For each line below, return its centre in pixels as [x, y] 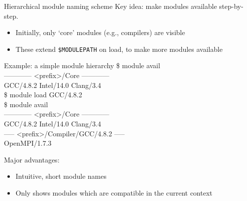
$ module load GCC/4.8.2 [43, 95]
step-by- [231, 6]
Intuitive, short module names [61, 176]
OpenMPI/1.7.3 [28, 143]
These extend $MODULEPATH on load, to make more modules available [119, 49]
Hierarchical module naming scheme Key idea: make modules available [110, 6]
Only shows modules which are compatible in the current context [114, 192]
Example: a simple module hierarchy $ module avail [82, 65]
